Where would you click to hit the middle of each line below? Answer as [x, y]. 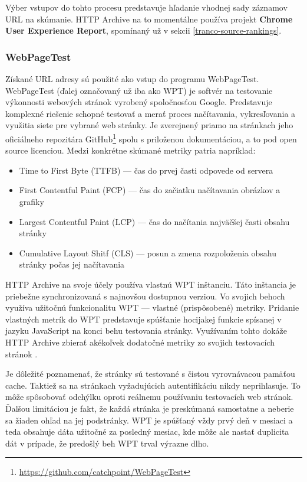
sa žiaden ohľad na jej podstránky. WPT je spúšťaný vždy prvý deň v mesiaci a [149, 420]
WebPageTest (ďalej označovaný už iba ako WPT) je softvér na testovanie [139, 90]
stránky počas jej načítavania [72, 264]
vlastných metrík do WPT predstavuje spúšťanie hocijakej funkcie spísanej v [143, 319]
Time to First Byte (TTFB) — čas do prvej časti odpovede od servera [146, 170]
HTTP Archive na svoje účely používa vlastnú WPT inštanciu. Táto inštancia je [151, 284]
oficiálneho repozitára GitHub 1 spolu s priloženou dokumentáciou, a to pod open [151, 138]
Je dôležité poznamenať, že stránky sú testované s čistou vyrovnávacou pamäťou [150, 374]
